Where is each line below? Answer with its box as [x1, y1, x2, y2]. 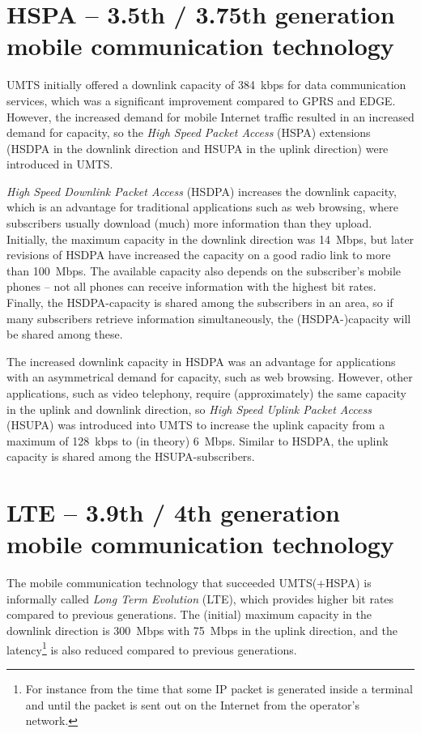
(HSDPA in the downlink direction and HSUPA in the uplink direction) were [6, 139, 389, 156]
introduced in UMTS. [6, 156, 113, 173]
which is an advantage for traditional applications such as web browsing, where [6, 198, 398, 215]
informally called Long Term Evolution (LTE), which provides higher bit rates [6, 590, 394, 607]
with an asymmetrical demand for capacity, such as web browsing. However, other [6, 369, 413, 386]
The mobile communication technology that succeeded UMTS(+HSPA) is [6, 574, 372, 591]
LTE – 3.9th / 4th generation [6, 496, 340, 529]
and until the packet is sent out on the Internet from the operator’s [25, 696, 360, 713]
